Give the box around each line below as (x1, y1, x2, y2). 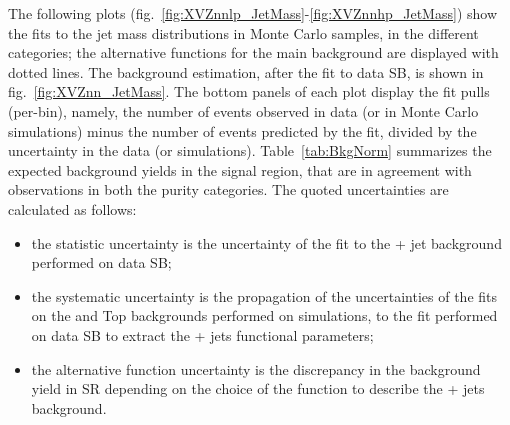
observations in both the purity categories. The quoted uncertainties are (8, 179, 449, 200)
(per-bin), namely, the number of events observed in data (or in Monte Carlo (8, 100, 479, 121)
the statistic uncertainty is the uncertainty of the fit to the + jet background (31, 232, 502, 253)
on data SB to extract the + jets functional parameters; (31, 324, 374, 345)
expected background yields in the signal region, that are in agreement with (8, 159, 472, 180)
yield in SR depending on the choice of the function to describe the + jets (31, 378, 485, 399)
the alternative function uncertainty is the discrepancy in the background (31, 358, 481, 379)
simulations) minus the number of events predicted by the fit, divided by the (8, 120, 477, 141)
